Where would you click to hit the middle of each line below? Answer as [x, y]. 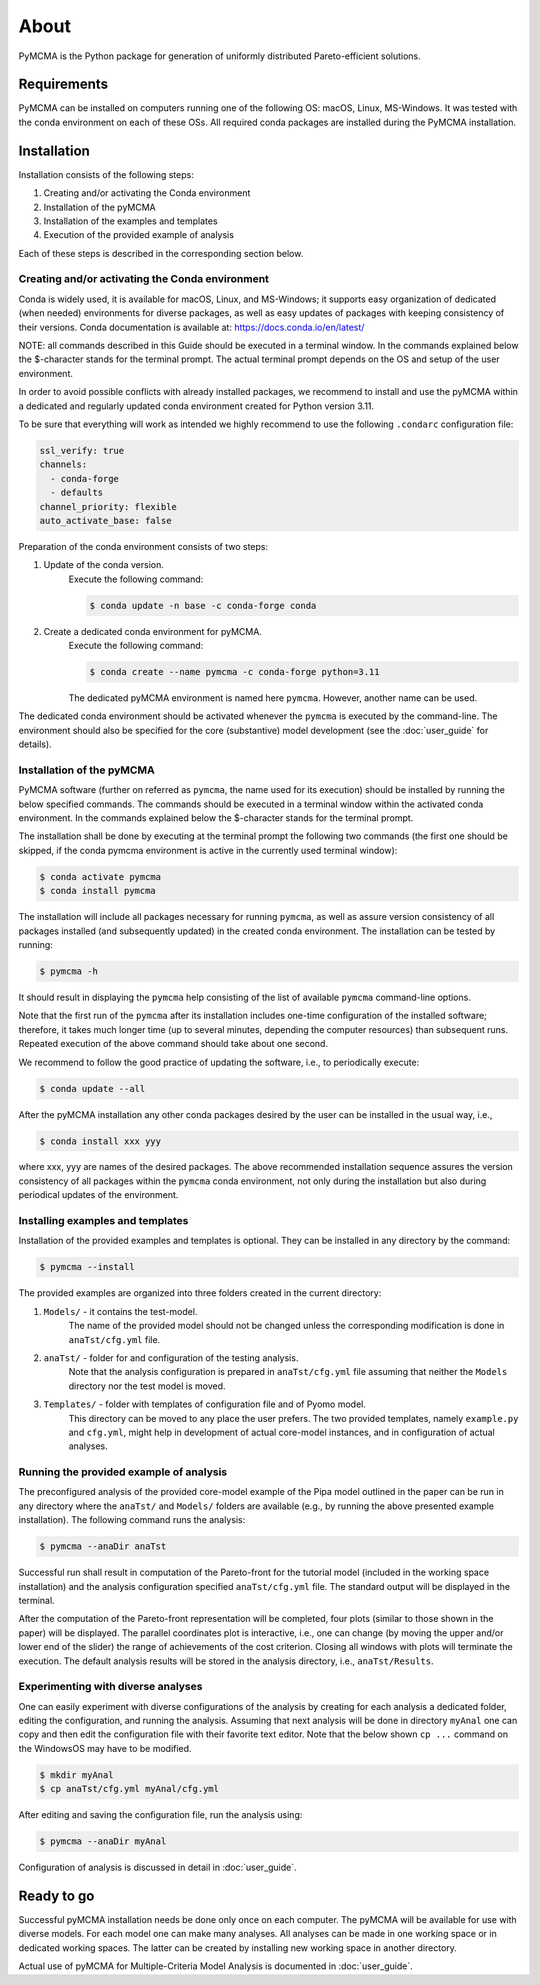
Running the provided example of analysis [123, 1472]
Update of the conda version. [103, 565]
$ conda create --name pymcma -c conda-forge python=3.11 [234, 672]
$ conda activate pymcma [100, 876]
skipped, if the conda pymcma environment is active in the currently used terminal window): [208, 850]
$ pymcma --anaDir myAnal [103, 1841]
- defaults [77, 493]
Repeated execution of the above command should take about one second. [173, 1044]
